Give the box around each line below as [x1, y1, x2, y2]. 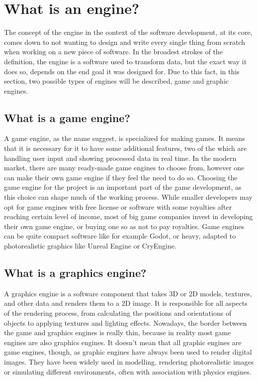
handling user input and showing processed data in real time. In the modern [4, 152, 237, 163]
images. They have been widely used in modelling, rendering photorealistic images [4, 356, 254, 367]
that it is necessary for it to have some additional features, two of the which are [4, 143, 247, 153]
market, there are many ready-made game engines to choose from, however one [4, 162, 245, 173]
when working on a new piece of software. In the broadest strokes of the [4, 46, 223, 57]
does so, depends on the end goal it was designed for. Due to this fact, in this [4, 66, 240, 76]
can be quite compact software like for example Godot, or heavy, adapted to [4, 231, 236, 241]
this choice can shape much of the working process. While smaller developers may [4, 192, 253, 202]
